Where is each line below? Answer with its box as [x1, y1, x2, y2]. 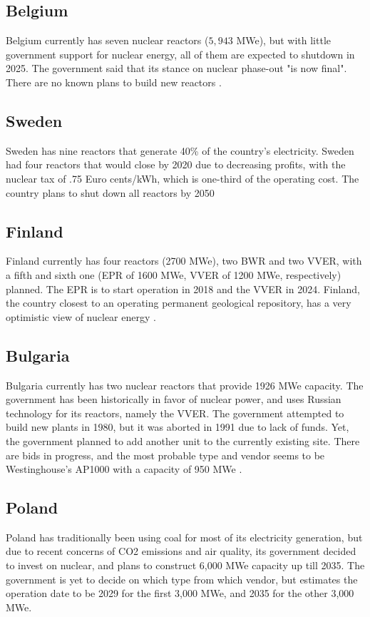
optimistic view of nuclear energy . [6, 309, 156, 324]
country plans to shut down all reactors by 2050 [6, 185, 215, 200]
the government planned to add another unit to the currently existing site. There [6, 433, 360, 448]
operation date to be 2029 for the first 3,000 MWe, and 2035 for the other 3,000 [6, 586, 354, 601]
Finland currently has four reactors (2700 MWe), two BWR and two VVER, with [6, 253, 362, 268]
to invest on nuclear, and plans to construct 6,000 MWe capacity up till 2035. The [6, 558, 365, 573]
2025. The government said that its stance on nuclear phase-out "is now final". [6, 61, 347, 76]
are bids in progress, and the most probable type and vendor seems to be [6, 447, 325, 462]
